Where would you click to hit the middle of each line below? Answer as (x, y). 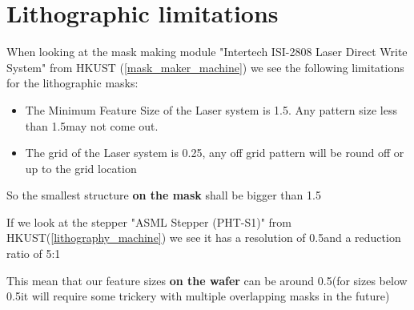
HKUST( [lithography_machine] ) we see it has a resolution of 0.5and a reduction (204, 238)
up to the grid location (81, 168)
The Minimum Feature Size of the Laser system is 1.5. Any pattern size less (211, 109)
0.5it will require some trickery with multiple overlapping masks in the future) (198, 296)
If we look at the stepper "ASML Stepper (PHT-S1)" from (149, 221)
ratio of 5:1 (34, 254)
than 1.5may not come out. (92, 125)
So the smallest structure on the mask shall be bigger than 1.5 (164, 195)
